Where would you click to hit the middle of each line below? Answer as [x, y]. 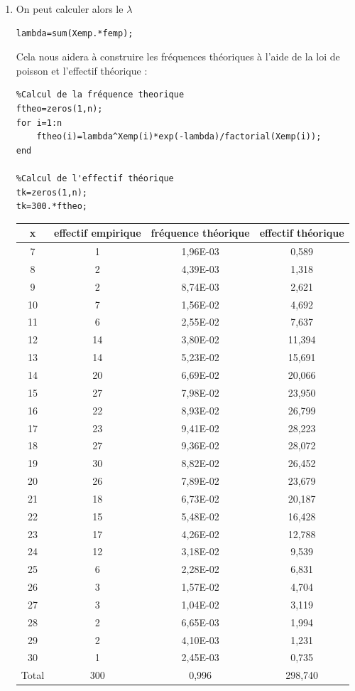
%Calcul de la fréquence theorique [100, 95]
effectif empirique [98, 233]
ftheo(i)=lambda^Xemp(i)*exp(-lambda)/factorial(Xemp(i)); [179, 137]
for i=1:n [39, 123]
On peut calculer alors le [70, 9]
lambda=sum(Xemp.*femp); [75, 33]
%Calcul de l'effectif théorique [95, 178]
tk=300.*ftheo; [52, 207]
